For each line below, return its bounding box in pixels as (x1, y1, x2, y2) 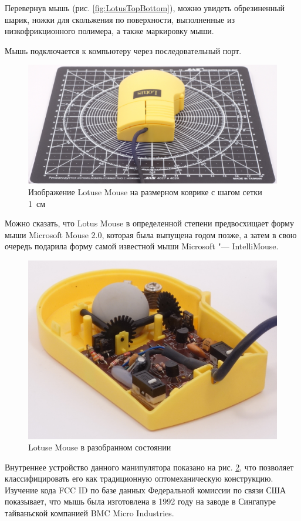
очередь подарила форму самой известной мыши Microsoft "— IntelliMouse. (5, 240, 279, 252)
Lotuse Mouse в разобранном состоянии (28, 441, 171, 453)
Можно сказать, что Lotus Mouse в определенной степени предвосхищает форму (5, 217, 294, 229)
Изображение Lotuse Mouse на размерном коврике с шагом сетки (28, 186, 262, 198)
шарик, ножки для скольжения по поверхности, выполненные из (5, 13, 235, 25)
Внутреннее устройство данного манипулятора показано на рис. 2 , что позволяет (5, 460, 294, 473)
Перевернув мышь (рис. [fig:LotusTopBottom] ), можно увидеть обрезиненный (5, 2, 285, 14)
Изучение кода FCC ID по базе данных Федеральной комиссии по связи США (5, 483, 286, 496)
